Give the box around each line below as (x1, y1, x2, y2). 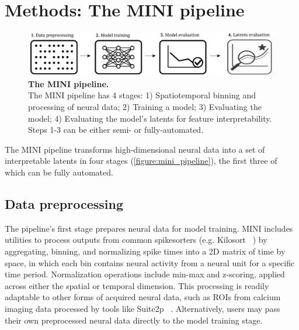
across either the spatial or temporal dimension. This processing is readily (5, 279, 269, 291)
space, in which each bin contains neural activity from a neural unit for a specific (5, 256, 295, 269)
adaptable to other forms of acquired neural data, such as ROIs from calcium (5, 291, 281, 303)
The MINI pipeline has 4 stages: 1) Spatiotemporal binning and (28, 89, 256, 101)
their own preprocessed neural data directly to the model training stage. (5, 314, 263, 326)
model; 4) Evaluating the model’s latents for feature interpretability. (28, 112, 272, 124)
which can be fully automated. (5, 166, 113, 178)
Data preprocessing (5, 194, 124, 212)
